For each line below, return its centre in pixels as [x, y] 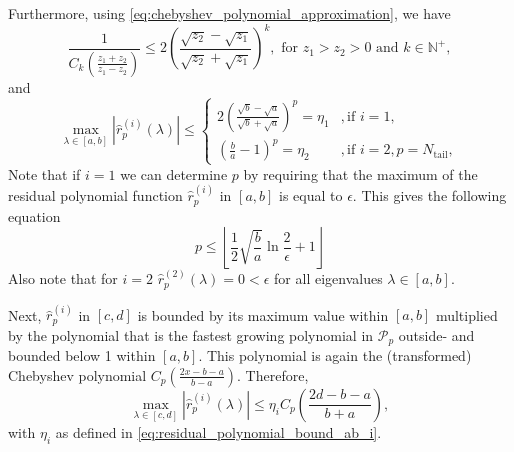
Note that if [44, 173]
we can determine [174, 173]
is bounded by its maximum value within [263, 314]
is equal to [311, 195]
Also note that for [63, 278]
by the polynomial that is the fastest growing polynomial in [191, 334]
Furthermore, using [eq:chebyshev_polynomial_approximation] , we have [229, 13]
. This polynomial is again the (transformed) [335, 355]
